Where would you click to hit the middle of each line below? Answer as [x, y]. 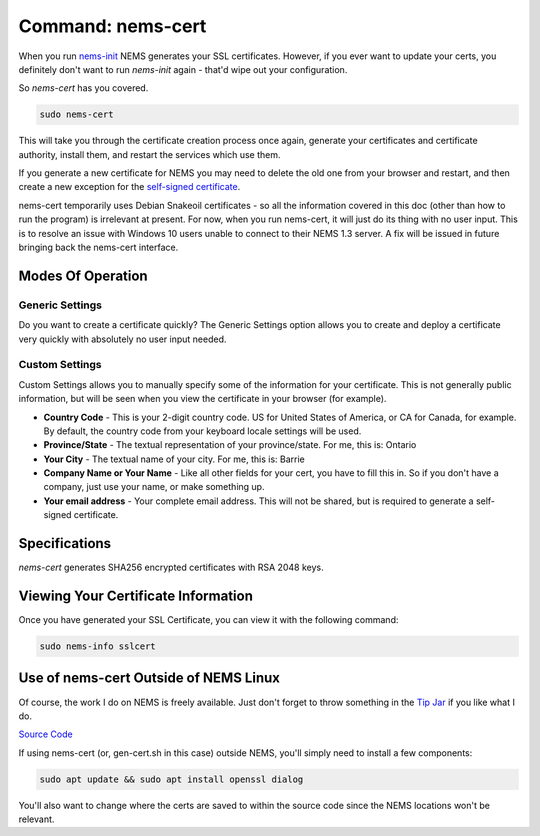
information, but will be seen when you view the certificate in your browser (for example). [202, 399]
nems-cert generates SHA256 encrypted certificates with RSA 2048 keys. [171, 567]
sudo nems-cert [76, 114]
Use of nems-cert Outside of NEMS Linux [149, 678]
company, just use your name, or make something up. [154, 487]
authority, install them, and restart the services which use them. [149, 154]
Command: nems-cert [112, 26]
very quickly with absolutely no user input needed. [122, 339]
